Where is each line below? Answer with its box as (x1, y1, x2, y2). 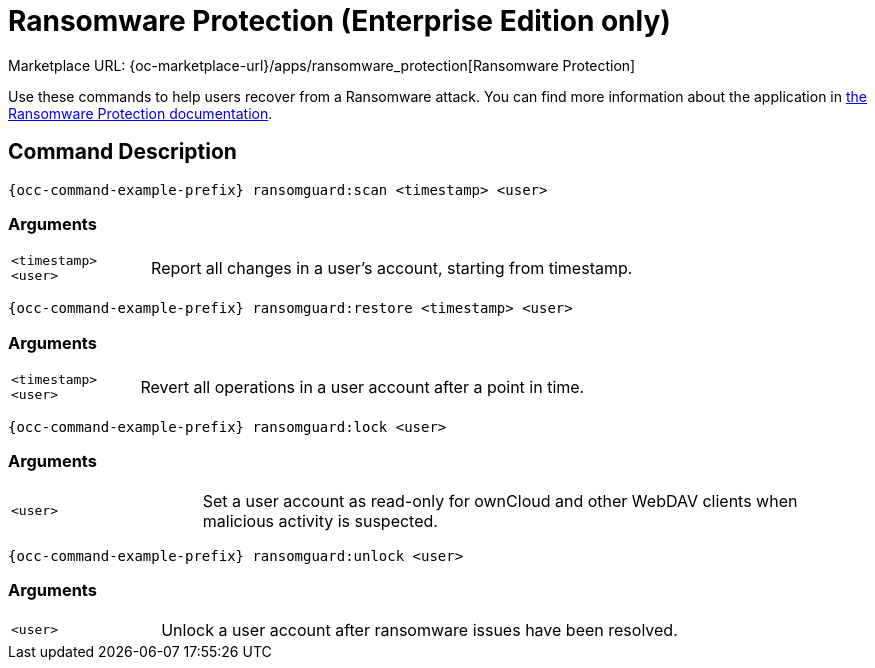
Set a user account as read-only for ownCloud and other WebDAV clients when (202, 490, 798, 511)
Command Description (8, 139, 237, 165)
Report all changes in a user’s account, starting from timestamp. (151, 258, 633, 279)
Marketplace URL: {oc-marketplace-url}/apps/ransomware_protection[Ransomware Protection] (8, 56, 636, 74)
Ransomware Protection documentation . (8, 104, 273, 122)
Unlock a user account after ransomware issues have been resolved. (161, 619, 678, 640)
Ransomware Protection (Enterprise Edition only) (8, 4, 671, 38)
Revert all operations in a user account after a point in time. (140, 377, 585, 398)
